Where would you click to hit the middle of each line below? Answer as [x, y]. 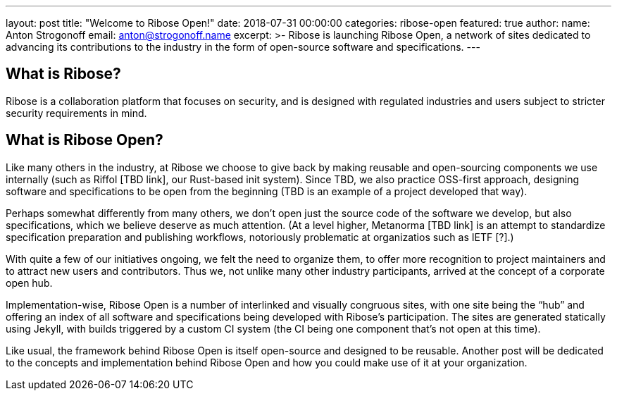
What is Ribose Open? [85, 140]
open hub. [29, 283]
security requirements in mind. [76, 113]
